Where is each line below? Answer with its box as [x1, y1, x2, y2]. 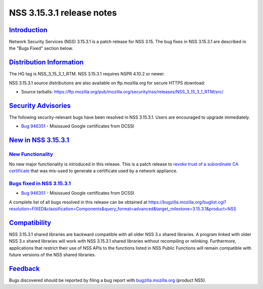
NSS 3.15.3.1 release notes [9, 7, 117, 18]
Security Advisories [9, 101, 71, 109]
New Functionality [9, 151, 54, 158]
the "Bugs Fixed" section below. [9, 45, 73, 51]
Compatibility [9, 218, 51, 227]
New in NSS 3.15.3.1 [9, 136, 69, 144]
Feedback [9, 264, 40, 272]
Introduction [9, 26, 48, 34]
